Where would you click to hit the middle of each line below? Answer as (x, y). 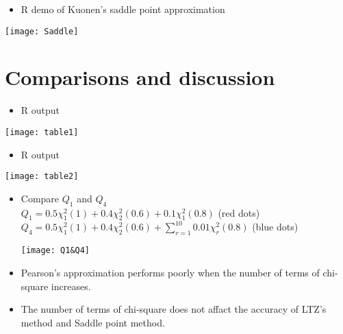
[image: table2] (42, 177)
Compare (40, 198)
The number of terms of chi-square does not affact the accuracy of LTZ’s (174, 309)
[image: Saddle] (42, 31)
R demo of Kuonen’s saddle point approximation (123, 9)
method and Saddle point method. (93, 322)
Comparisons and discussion (140, 77)
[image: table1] (42, 132)
